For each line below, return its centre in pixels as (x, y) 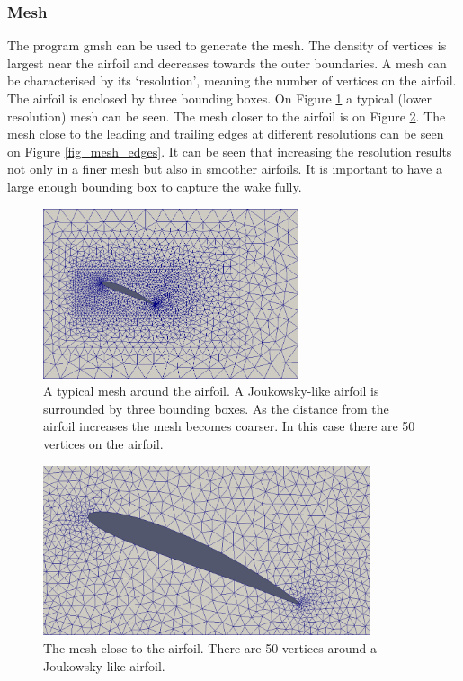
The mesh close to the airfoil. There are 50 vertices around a (210, 648)
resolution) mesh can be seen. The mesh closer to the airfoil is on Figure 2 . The (227, 116)
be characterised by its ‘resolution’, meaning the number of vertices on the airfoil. (232, 81)
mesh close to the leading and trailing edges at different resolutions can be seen (226, 134)
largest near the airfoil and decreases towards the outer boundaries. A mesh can (227, 63)
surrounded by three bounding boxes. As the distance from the (216, 408)
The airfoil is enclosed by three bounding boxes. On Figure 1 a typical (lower (219, 98)
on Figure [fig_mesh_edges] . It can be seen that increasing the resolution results (230, 151)
